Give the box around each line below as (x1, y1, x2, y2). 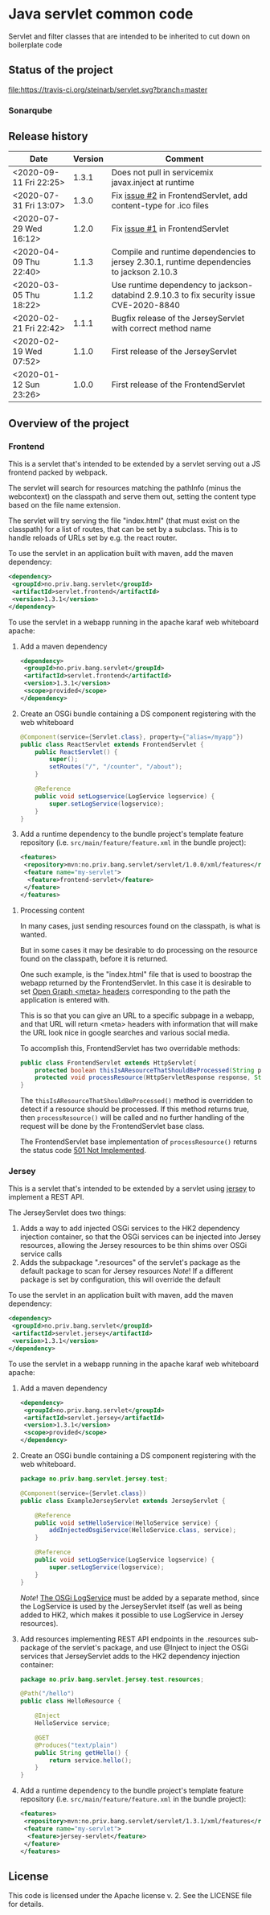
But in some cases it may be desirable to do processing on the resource (19, 945, 259, 954)
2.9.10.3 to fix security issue (146, 290, 256, 301)
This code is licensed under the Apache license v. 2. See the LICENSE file (8, 1891, 252, 1901)
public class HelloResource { (19, 1697, 122, 1706)
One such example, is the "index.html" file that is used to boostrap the (19, 969, 252, 978)
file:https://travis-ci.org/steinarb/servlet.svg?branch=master (8, 84, 208, 94)
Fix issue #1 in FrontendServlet (111, 223, 229, 234)
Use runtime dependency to (111, 279, 217, 290)
